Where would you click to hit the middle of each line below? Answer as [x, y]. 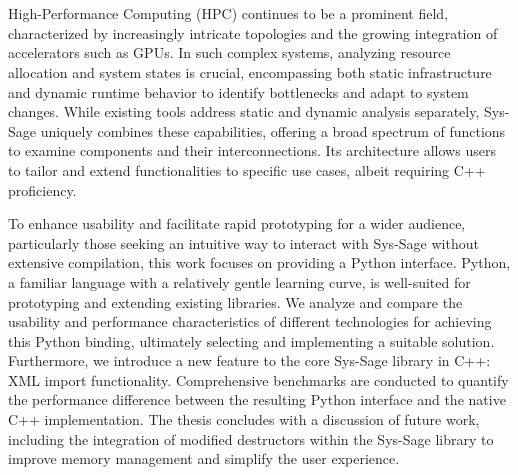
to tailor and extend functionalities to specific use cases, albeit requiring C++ [247, 169]
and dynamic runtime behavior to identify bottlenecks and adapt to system [238, 91]
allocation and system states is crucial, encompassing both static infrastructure [250, 71]
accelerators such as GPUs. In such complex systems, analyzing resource [229, 52]
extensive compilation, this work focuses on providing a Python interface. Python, [259, 262]
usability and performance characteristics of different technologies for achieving [250, 321]
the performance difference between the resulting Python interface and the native [257, 399]
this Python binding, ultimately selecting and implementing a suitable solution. [251, 340]
